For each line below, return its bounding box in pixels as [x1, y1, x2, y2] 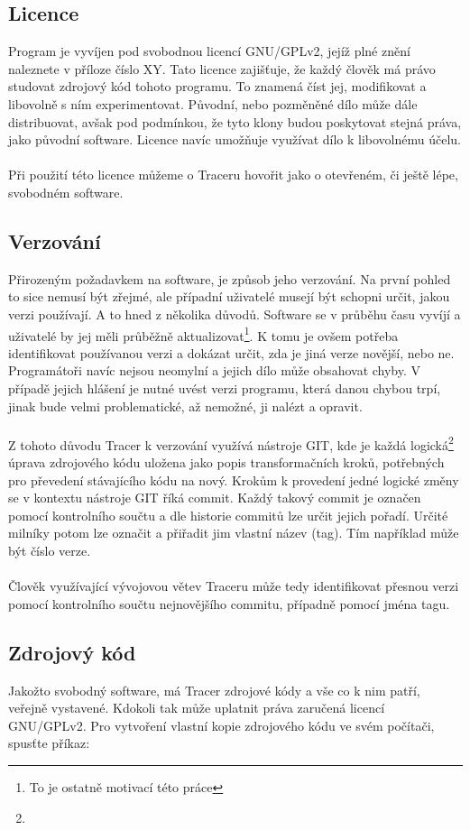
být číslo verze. [8, 540, 91, 559]
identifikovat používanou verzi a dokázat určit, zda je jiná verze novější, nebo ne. [8, 343, 455, 362]
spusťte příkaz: [8, 733, 90, 752]
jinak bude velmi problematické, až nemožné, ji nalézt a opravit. [8, 396, 363, 415]
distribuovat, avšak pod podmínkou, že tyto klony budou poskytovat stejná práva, [8, 112, 462, 131]
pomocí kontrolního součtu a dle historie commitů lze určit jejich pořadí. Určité [8, 505, 448, 524]
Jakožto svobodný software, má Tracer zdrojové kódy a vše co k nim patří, [8, 680, 420, 699]
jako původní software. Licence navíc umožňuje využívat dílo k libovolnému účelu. [8, 130, 461, 149]
